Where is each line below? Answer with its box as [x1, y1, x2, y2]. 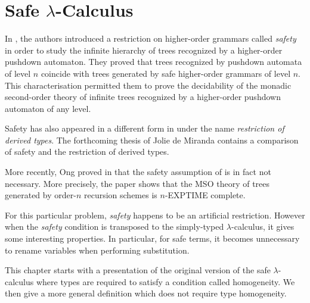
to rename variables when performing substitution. [5, 243, 190, 256]
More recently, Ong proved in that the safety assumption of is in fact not [5, 165, 271, 178]
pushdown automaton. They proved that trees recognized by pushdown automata [5, 55, 302, 68]
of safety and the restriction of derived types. [5, 145, 169, 158]
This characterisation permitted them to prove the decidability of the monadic [5, 79, 292, 91]
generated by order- [5, 189, 76, 201]
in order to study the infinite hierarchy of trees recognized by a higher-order [5, 43, 283, 56]
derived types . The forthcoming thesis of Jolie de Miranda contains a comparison [5, 133, 299, 146]
